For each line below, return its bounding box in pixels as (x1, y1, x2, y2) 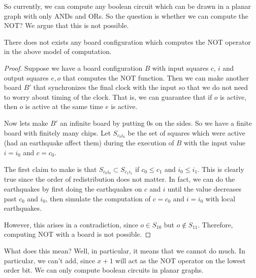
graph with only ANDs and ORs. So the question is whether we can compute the (4, 10, 249, 21)
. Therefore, (197, 219, 233, 229)
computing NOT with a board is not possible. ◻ (4, 229, 151, 239)
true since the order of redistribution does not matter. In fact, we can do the (4, 174, 235, 184)
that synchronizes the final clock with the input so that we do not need (33, 82, 248, 92)
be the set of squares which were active (128, 127, 246, 138)
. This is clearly (197, 164, 244, 174)
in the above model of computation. (4, 46, 112, 56)
